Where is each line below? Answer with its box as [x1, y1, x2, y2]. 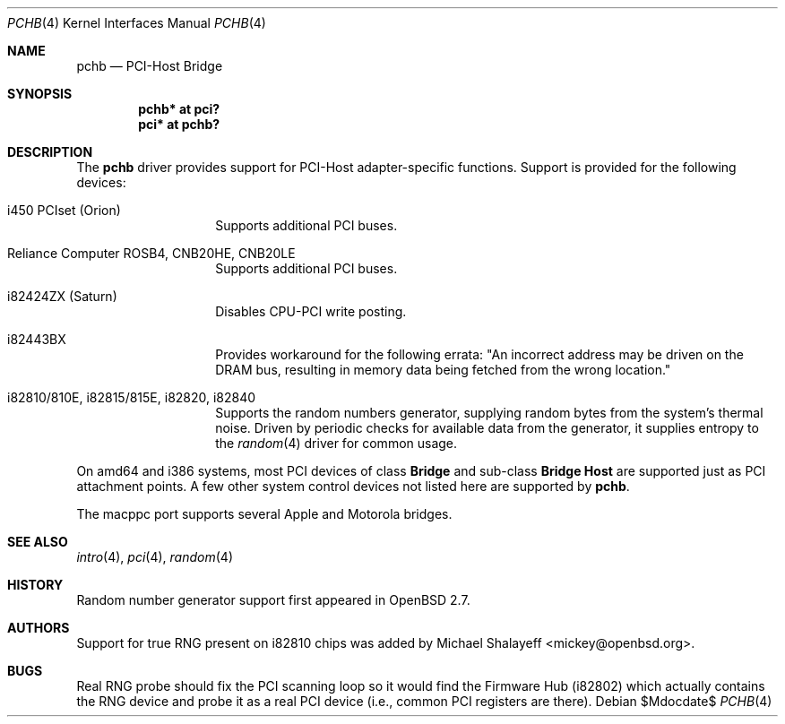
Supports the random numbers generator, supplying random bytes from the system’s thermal [215, 405, 763, 420]
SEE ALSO [7, 534, 68, 549]
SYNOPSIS [7, 86, 73, 101]
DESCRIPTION [7, 144, 93, 159]
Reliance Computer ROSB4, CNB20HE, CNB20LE [7, 246, 296, 261]
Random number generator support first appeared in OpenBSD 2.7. [76, 592, 470, 608]
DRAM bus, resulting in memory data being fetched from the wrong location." [215, 362, 671, 377]
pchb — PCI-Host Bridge [76, 58, 223, 73]
